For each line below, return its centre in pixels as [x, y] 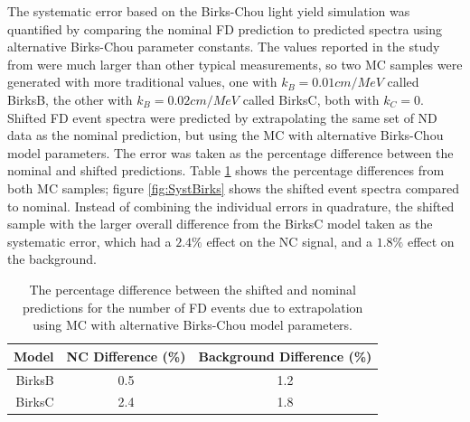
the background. [52, 259]
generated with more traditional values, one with [142, 82]
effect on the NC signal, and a [290, 241]
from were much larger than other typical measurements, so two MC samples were [235, 64]
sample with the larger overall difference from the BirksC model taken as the [220, 224]
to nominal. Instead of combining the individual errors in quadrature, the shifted [231, 206]
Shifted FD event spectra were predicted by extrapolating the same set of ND [222, 117]
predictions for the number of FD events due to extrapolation [193, 307]
